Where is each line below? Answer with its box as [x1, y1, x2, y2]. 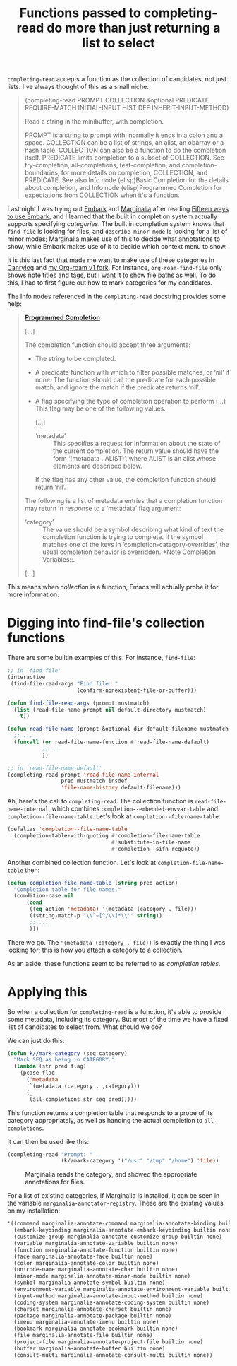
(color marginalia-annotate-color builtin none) [13, 1259, 159, 1266]
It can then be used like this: [7, 1137, 90, 1146]
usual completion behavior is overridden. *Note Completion [42, 548, 217, 556]
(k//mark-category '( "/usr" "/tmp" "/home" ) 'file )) [61, 1158, 219, 1165]
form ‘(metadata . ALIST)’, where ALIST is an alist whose [52, 454, 217, 463]
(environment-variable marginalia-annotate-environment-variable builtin [13, 1286, 235, 1293]
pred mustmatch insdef [61, 777, 128, 785]
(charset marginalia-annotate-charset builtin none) [13, 1305, 172, 1312]
